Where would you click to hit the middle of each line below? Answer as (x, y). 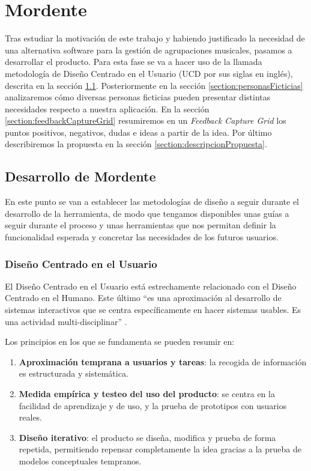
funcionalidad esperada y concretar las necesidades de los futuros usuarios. (142, 237)
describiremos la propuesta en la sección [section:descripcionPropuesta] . (136, 144)
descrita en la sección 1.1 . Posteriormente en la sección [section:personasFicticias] (154, 85)
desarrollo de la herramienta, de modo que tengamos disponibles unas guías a (147, 213)
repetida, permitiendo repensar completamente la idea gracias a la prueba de (160, 449)
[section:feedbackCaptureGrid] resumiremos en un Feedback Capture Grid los (146, 120)
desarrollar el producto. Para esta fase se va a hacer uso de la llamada (134, 62)
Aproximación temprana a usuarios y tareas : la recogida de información (163, 361)
